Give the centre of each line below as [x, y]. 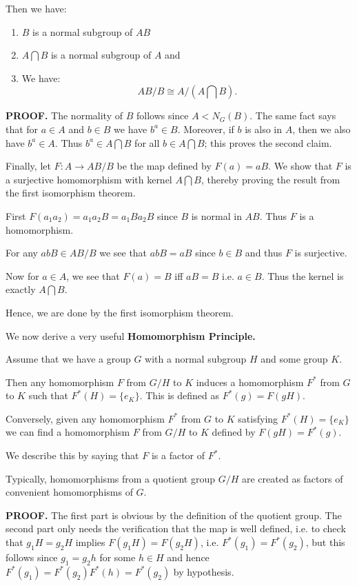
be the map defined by [164, 166]
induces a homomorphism [250, 382]
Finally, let [28, 166]
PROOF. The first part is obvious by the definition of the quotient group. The [174, 515]
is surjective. [321, 253]
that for [22, 129]
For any [22, 253]
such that [48, 395]
